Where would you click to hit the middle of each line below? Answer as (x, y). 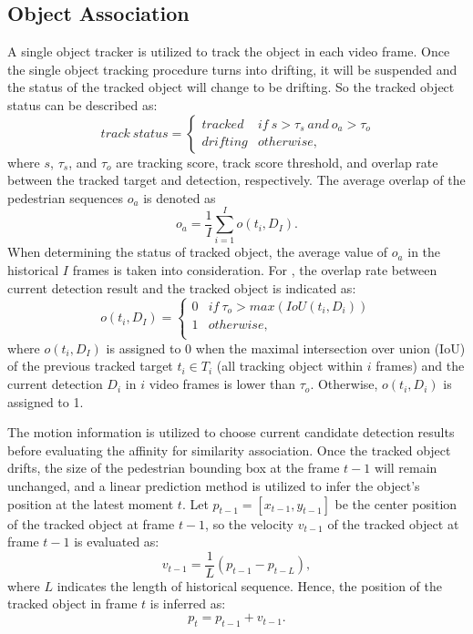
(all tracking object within (290, 366)
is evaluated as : (117, 542)
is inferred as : (188, 603)
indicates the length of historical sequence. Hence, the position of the (249, 585)
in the (424, 252)
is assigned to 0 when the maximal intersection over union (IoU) (286, 348)
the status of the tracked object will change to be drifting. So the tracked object (231, 87)
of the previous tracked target (90, 366)
